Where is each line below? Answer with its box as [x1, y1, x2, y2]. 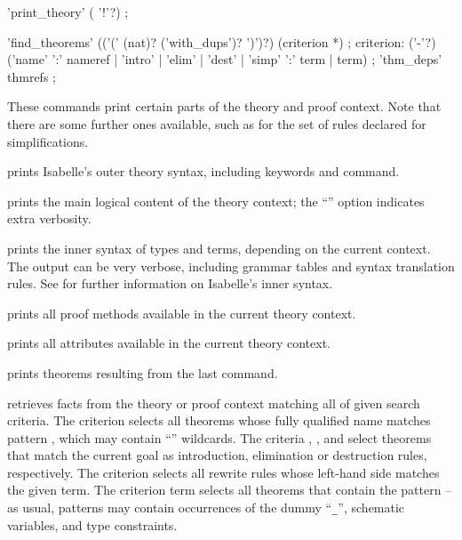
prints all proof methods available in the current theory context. [7, 303, 356, 322]
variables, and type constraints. [7, 515, 178, 534]
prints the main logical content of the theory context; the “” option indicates [7, 191, 425, 210]
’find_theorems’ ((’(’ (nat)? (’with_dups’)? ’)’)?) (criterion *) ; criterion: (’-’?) [7, 32, 436, 51]
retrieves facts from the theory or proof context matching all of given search [7, 393, 420, 412]
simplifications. [7, 132, 89, 150]
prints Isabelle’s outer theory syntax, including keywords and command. [7, 162, 400, 181]
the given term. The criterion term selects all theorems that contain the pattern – [7, 480, 452, 499]
